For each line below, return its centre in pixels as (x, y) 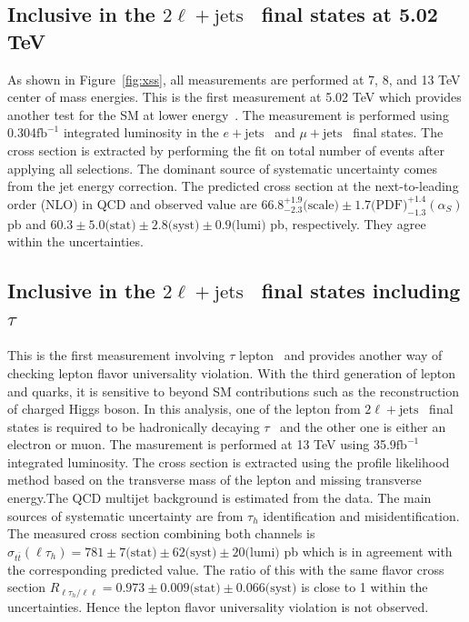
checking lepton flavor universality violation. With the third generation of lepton (232, 372)
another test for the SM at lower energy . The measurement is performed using (228, 114)
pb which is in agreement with (368, 551)
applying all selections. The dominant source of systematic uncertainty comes (223, 168)
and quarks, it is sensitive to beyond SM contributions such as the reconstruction (234, 391)
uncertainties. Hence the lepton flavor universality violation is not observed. (218, 606)
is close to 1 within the (364, 587)
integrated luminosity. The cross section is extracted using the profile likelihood (229, 461)
